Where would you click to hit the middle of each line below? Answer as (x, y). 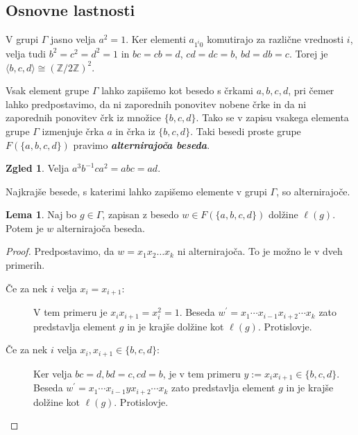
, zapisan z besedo (140, 214)
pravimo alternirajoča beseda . (142, 144)
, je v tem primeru (202, 373)
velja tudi (26, 53)
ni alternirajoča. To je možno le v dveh (260, 251)
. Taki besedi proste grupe (246, 131)
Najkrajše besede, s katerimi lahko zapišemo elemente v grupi (136, 191)
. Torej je (308, 53)
